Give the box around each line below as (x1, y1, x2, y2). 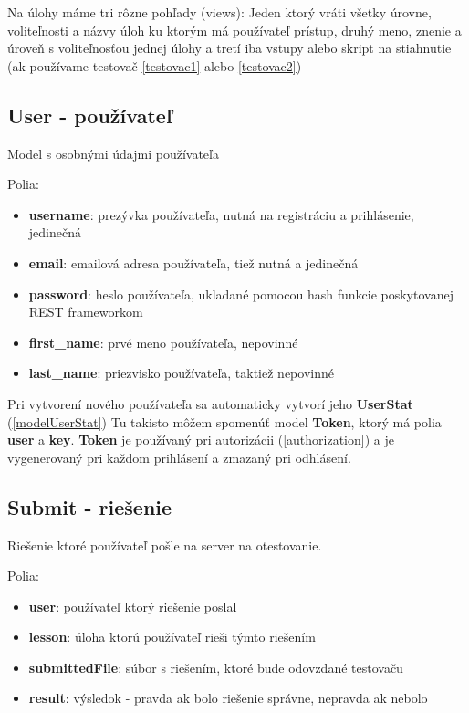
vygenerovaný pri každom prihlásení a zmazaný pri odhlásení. (7, 447, 351, 467)
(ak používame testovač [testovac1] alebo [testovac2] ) (7, 56, 302, 75)
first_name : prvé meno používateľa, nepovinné (28, 332, 298, 351)
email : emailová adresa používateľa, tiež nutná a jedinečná (28, 253, 359, 272)
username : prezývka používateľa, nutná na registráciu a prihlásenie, (28, 204, 414, 224)
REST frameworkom (28, 302, 143, 321)
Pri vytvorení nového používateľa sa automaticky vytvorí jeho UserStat (7, 393, 413, 413)
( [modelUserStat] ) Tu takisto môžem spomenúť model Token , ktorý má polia (7, 412, 442, 431)
